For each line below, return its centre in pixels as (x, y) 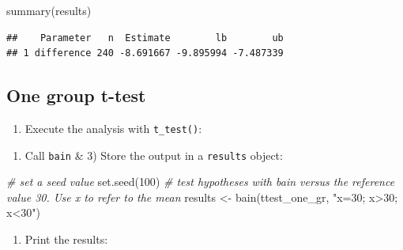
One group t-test (76, 95)
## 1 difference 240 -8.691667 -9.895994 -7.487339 (145, 53)
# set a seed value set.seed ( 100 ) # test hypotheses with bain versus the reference (201, 182)
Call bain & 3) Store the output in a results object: (154, 155)
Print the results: (66, 239)
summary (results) (49, 10)
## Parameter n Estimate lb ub (145, 38)
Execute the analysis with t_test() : (113, 128)
